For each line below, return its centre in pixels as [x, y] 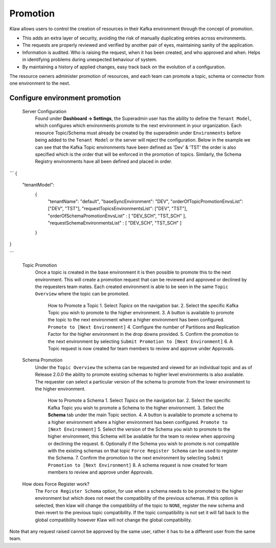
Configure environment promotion [65, 98]
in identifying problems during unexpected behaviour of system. [90, 59]
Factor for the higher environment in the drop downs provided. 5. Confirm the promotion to [143, 334]
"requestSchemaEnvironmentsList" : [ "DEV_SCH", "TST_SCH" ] [115, 223]
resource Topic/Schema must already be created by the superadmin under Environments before [138, 133]
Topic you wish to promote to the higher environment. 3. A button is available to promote [141, 313]
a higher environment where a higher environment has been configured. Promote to [137, 422]
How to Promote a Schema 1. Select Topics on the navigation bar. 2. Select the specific [139, 400]
